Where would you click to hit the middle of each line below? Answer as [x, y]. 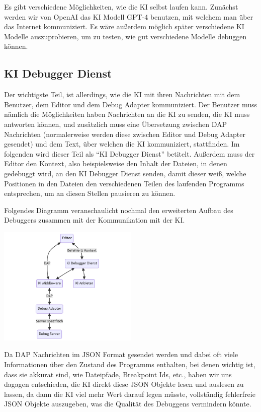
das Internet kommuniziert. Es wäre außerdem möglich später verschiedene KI [124, 26]
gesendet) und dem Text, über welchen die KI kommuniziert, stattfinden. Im [122, 144]
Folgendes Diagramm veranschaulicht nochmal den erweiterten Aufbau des [119, 210]
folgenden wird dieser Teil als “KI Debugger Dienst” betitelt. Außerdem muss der [129, 153]
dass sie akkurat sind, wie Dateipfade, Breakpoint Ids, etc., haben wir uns [118, 374]
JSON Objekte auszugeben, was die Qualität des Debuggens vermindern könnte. [128, 404]
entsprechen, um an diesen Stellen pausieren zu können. [90, 193]
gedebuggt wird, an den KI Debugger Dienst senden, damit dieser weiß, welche [125, 173]
